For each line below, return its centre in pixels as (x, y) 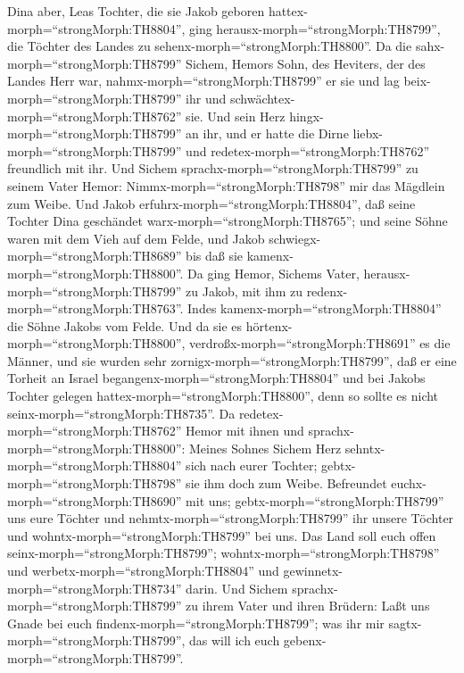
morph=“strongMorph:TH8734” (95, 588)
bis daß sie (215, 256)
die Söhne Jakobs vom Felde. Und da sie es (125, 325)
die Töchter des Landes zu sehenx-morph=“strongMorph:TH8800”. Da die (210, 46)
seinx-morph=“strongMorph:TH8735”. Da (121, 413)
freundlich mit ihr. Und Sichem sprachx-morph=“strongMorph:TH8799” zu (213, 168)
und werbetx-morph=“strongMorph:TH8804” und (143, 570)
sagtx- (405, 623)
